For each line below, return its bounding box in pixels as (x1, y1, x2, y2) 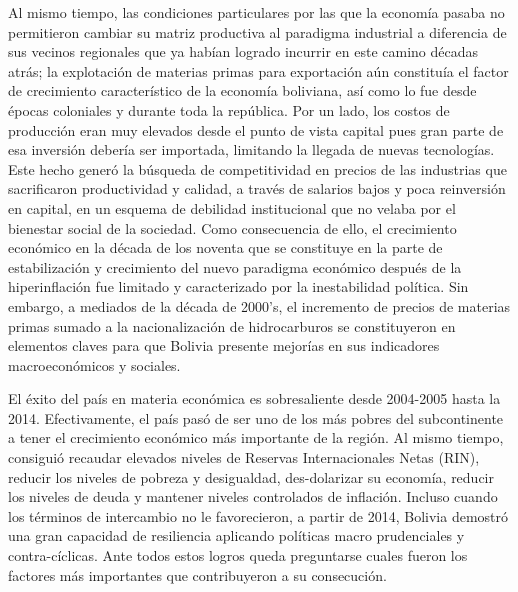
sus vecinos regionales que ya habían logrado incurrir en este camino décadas (8, 41, 479, 62)
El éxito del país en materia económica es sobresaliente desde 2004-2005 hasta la (8, 388, 501, 409)
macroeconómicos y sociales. (8, 354, 181, 375)
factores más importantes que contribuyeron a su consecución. (8, 564, 387, 585)
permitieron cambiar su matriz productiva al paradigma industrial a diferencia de (8, 21, 507, 42)
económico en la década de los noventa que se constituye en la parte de (8, 237, 443, 258)
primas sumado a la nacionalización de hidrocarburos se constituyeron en (8, 315, 456, 336)
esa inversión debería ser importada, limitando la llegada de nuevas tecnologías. (8, 139, 495, 160)
